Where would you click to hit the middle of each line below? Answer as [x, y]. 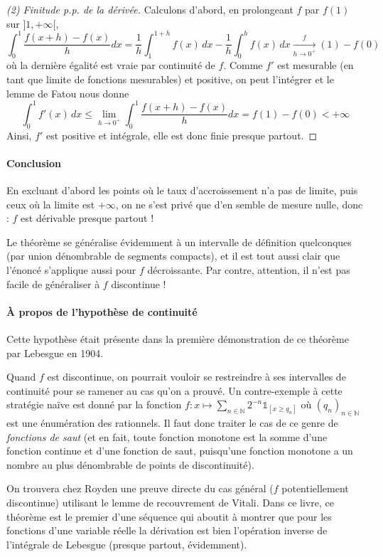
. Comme [243, 65]
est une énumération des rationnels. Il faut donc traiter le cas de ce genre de [172, 423]
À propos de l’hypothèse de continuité [102, 311]
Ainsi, [19, 135]
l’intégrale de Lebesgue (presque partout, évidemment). [127, 544]
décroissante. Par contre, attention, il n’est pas [249, 269]
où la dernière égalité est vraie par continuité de [111, 65]
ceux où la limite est [51, 204]
